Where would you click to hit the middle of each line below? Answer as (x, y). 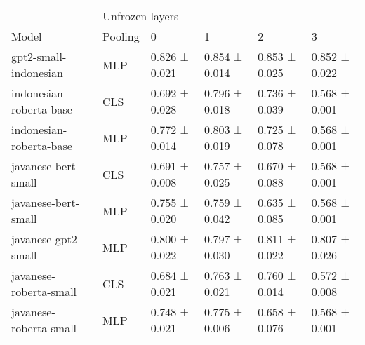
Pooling (121, 36)
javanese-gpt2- (46, 239)
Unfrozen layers (141, 16)
